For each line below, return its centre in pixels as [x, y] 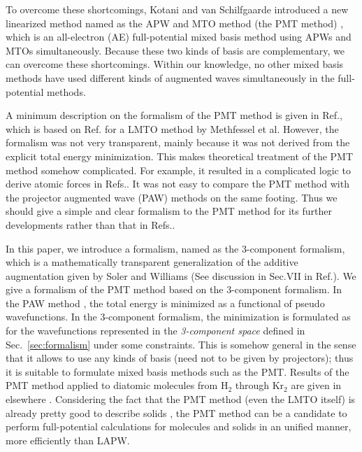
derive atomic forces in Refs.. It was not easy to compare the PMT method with [178, 184]
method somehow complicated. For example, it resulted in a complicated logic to [178, 170]
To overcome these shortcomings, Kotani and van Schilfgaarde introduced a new [177, 9]
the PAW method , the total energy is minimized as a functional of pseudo [165, 303]
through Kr [260, 385]
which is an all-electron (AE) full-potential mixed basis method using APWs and [179, 37]
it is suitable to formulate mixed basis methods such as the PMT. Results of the [178, 371]
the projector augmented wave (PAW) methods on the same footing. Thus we [172, 197]
